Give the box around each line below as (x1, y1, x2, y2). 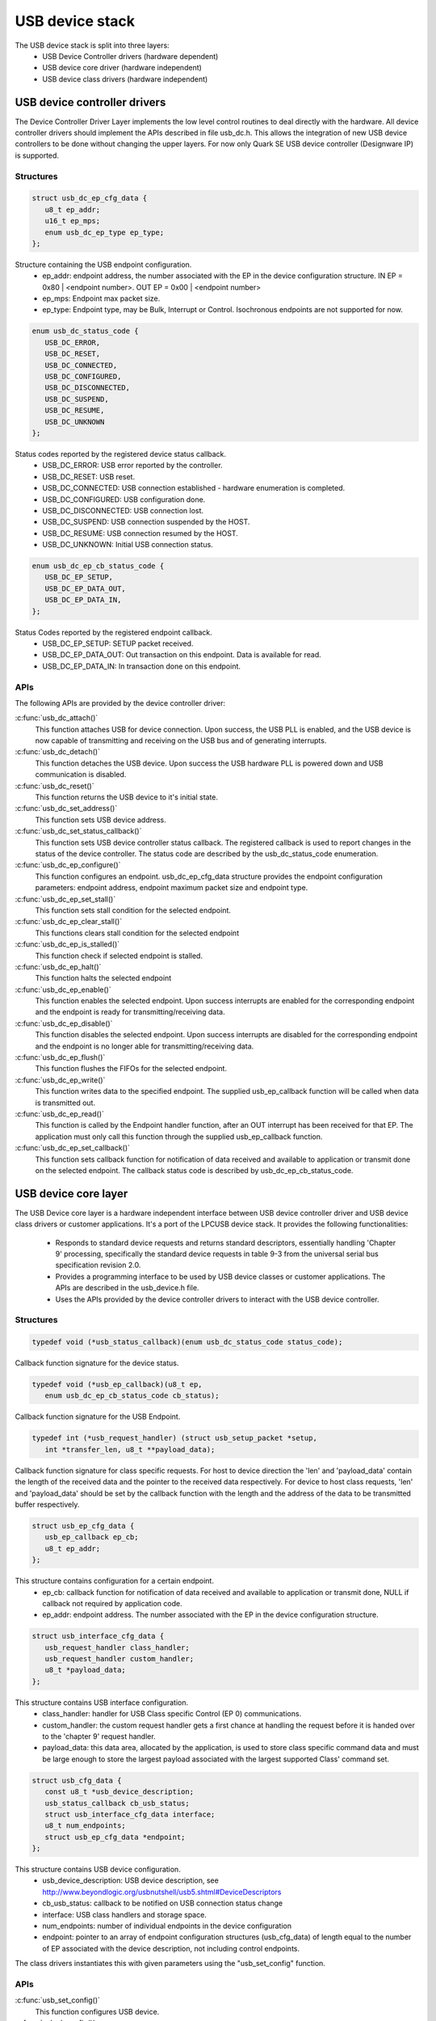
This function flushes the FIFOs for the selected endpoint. (35, 1064, 228, 1074)
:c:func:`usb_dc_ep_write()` (15, 1075, 106, 1085)
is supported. (15, 150, 60, 160)
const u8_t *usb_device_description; (44, 1787, 194, 1796)
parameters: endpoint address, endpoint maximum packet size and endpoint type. (35, 883, 308, 892)
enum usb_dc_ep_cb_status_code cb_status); (44, 1391, 220, 1400)
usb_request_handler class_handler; (44, 1643, 190, 1652)
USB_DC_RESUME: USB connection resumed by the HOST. (42, 528, 238, 538)
